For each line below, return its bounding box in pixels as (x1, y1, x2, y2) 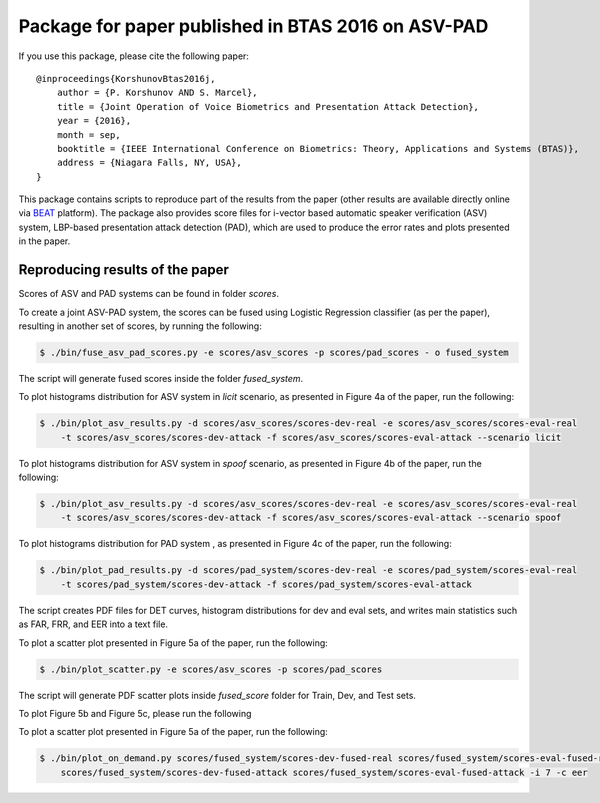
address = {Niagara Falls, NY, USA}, (56, 157, 242, 169)
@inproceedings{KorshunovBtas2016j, (36, 73, 216, 84)
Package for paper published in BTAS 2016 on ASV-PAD (18, 15, 489, 37)
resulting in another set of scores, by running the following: (18, 320, 262, 332)
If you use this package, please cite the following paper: (18, 50, 250, 62)
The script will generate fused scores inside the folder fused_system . (18, 372, 304, 384)
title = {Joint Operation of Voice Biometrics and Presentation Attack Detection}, (56, 101, 480, 112)
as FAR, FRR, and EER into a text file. (18, 618, 169, 630)
